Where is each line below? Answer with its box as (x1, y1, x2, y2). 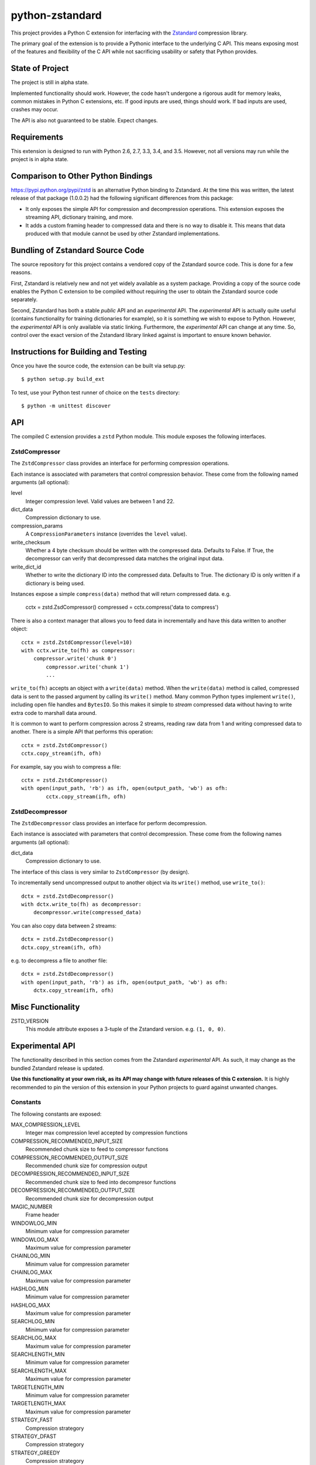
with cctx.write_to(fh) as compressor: (21, 647, 136, 653)
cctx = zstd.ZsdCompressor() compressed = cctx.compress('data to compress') (25, 604, 219, 611)
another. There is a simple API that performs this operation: (11, 728, 153, 735)
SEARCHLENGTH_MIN (11, 1351, 65, 1358)
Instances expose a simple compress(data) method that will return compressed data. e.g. (11, 590, 231, 597)
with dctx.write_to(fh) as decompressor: (21, 901, 142, 908)
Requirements (11, 132, 64, 142)
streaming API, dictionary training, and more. (25, 214, 133, 221)
